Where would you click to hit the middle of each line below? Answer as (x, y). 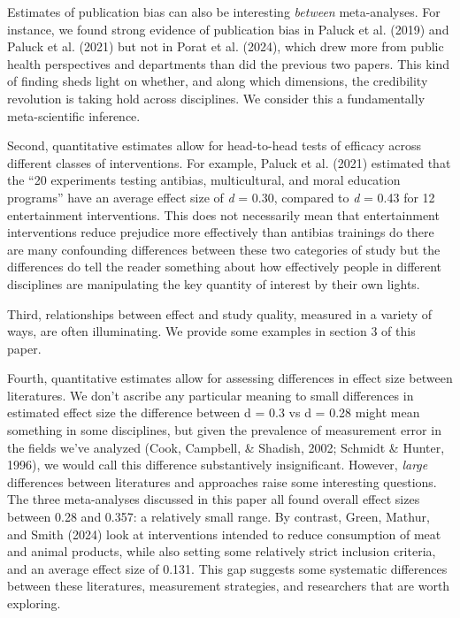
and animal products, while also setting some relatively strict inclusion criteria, (222, 551)
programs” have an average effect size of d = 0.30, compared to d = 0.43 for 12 (221, 197)
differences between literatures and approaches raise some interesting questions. (222, 481)
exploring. (34, 603)
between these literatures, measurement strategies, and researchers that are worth (229, 586)
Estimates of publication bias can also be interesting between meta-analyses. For (224, 11)
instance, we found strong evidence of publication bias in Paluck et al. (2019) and (228, 29)
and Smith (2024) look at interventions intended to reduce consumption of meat (224, 534)
